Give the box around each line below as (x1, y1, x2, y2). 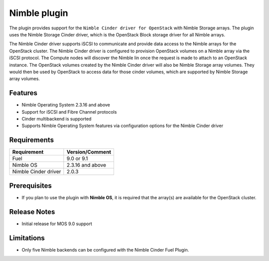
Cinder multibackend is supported (21, 116, 92, 122)
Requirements (9, 136, 54, 144)
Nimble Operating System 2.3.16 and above (21, 102, 111, 108)
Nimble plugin (9, 7, 68, 18)
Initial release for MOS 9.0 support (21, 221, 92, 227)
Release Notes (9, 207, 55, 216)
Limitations (9, 234, 45, 242)
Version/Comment (66, 148, 112, 155)
